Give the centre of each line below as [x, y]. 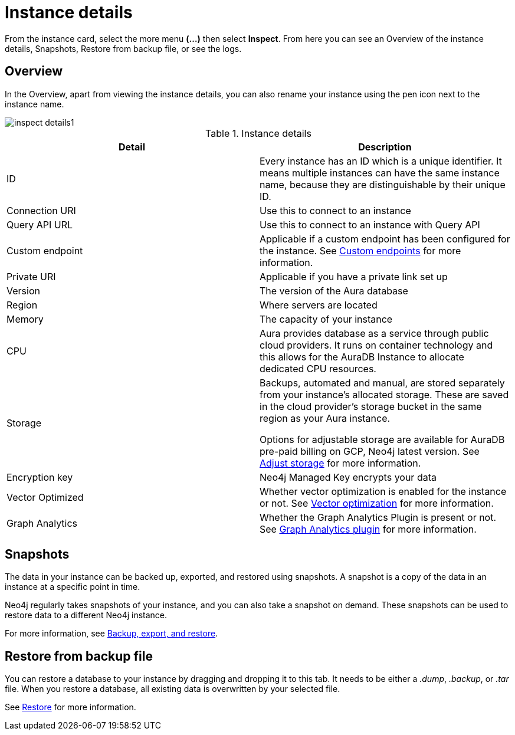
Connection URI [41, 210]
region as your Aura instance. [325, 418]
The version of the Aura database [334, 291]
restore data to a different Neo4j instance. [86, 615]
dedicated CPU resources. [318, 368]
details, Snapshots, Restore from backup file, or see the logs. [123, 48]
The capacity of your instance [326, 319]
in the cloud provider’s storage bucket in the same [371, 406]
